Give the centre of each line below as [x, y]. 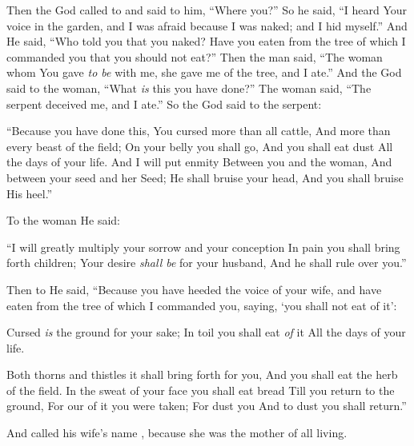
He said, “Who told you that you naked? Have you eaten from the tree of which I [206, 41]
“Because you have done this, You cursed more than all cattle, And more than [199, 131]
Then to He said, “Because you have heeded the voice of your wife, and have [194, 289]
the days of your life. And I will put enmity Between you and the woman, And [199, 162]
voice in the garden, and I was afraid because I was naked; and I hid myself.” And [207, 25]
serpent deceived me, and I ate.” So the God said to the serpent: [164, 104]
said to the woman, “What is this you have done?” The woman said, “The [189, 88]
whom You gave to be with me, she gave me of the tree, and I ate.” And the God [204, 72]
